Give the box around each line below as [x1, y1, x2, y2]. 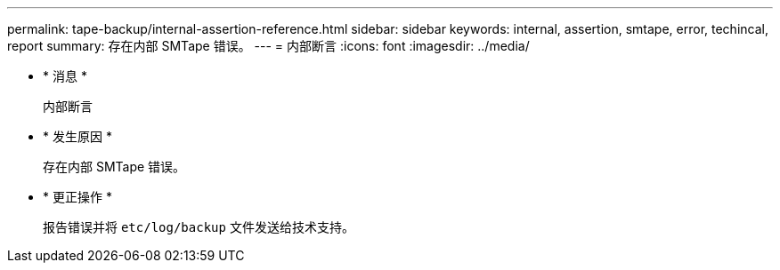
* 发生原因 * [43, 129, 112, 144]
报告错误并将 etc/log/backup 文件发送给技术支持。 [43, 219, 354, 234]
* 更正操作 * [43, 189, 112, 204]
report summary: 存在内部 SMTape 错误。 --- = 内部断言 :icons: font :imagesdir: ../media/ [7, 38, 530, 53]
